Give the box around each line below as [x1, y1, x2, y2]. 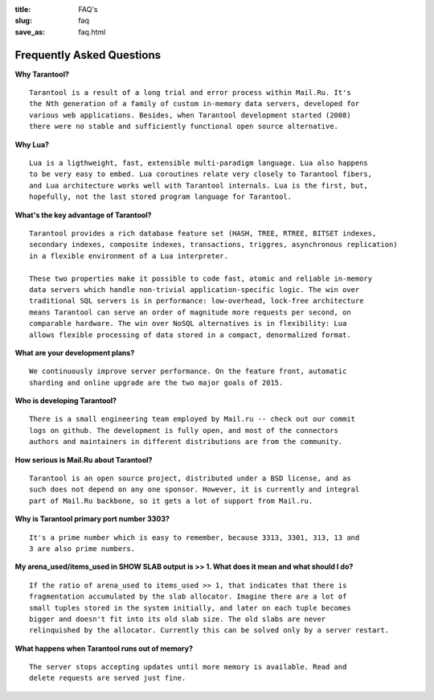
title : [14, 5, 31, 14]
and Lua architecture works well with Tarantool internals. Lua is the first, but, [29, 181, 369, 190]
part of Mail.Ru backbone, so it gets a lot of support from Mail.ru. [29, 496, 313, 505]
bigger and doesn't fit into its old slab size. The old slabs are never [29, 614, 326, 624]
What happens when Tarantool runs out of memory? [14, 644, 193, 653]
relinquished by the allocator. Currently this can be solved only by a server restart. [29, 626, 390, 635]
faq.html [78, 27, 106, 36]
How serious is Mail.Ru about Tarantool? [14, 455, 153, 464]
